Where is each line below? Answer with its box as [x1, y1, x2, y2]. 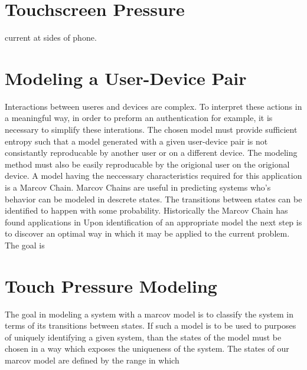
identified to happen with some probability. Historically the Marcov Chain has [5, 204, 288, 217]
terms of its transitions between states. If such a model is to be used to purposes [5, 319, 296, 332]
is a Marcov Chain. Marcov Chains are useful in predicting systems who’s [5, 181, 271, 193]
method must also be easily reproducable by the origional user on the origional [5, 158, 290, 170]
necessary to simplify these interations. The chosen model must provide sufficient [5, 123, 298, 136]
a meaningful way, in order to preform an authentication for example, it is [5, 112, 273, 124]
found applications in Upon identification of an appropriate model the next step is [5, 215, 302, 228]
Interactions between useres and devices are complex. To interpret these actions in [5, 100, 302, 112]
